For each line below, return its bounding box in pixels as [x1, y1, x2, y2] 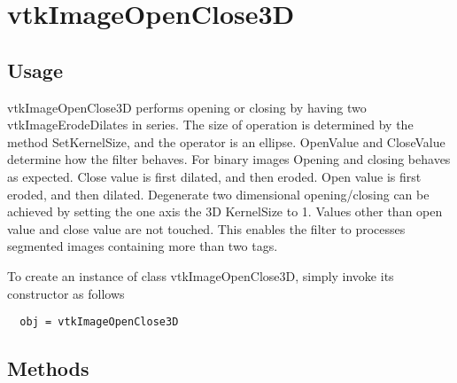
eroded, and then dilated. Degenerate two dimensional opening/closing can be [7, 184, 430, 203]
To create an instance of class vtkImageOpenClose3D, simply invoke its [7, 266, 394, 285]
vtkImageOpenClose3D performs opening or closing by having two [7, 98, 367, 116]
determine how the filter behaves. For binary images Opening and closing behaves [7, 150, 451, 168]
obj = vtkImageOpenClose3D [19, 316, 179, 329]
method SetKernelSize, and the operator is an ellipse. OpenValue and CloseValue [7, 132, 445, 151]
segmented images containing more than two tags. [7, 237, 278, 255]
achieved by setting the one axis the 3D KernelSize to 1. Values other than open [7, 202, 443, 221]
